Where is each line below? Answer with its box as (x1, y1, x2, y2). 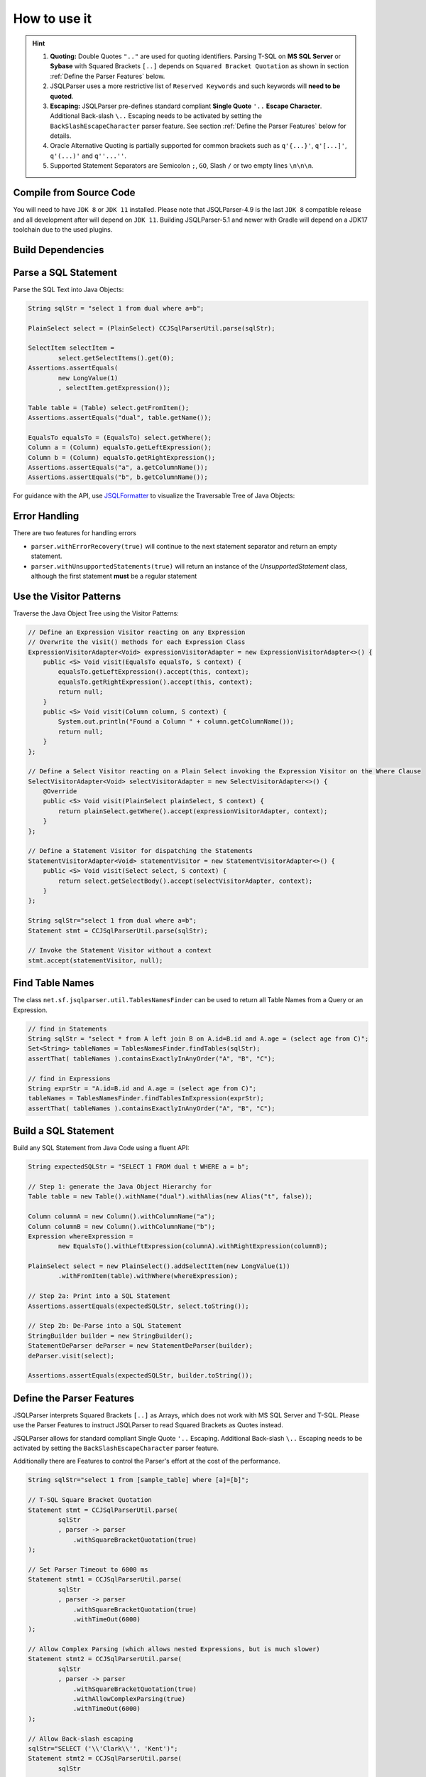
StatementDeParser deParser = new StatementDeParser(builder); (28, 1342, 253, 1350)
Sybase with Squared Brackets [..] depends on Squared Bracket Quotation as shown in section (50, 62, 349, 70)
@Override (43, 788, 77, 795)
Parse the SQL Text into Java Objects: (13, 285, 124, 294)
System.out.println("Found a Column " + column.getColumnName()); (58, 718, 295, 726)
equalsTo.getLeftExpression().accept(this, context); (58, 668, 249, 676)
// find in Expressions (28, 1074, 111, 1083)
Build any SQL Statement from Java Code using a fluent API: (13, 1144, 190, 1152)
